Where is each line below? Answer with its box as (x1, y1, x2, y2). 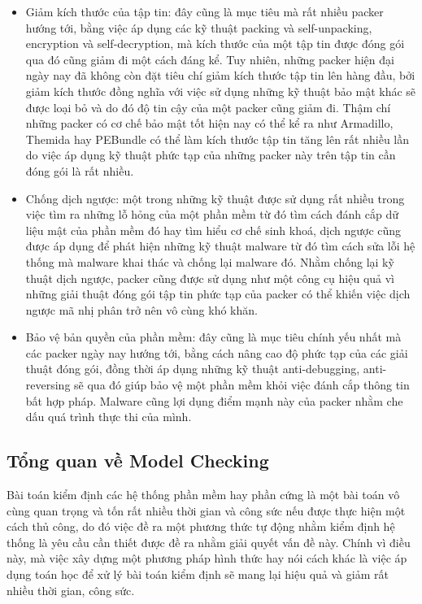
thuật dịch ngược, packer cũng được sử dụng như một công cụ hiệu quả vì (25, 269, 395, 286)
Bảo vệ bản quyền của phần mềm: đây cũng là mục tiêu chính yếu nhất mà (25, 328, 402, 345)
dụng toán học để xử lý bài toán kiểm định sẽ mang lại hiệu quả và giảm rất (7, 566, 389, 583)
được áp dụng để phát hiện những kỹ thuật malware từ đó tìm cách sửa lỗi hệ (25, 237, 415, 254)
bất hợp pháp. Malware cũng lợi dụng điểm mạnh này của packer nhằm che (25, 392, 403, 409)
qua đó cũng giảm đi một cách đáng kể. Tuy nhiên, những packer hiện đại (25, 50, 394, 67)
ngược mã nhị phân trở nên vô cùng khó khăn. (25, 301, 258, 318)
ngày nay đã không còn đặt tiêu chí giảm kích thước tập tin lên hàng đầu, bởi (25, 67, 415, 84)
